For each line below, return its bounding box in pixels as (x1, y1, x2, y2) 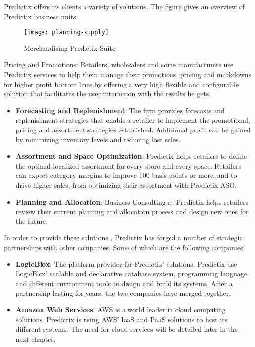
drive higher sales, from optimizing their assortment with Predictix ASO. (15, 179, 237, 190)
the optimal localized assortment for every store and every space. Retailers (15, 160, 241, 171)
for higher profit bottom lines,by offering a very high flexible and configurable (4, 79, 239, 89)
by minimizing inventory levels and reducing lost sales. (15, 134, 181, 144)
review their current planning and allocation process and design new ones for (15, 206, 249, 217)
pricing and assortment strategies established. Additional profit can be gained (15, 125, 251, 134)
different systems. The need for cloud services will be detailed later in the (15, 324, 238, 334)
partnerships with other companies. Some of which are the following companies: (4, 242, 245, 252)
